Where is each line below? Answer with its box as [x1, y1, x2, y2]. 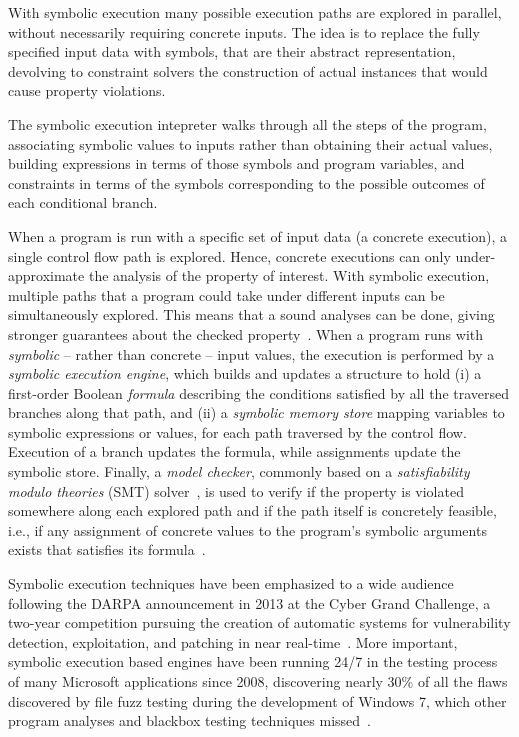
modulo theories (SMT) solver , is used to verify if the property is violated [8, 480, 464, 501]
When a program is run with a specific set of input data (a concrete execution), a [8, 225, 507, 246]
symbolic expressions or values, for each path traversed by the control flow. [8, 421, 467, 442]
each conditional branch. [8, 192, 158, 213]
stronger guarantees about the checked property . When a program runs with [8, 323, 484, 344]
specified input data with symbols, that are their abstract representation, [8, 41, 456, 62]
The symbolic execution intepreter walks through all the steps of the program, [8, 113, 487, 134]
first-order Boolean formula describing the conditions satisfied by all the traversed [8, 382, 510, 403]
